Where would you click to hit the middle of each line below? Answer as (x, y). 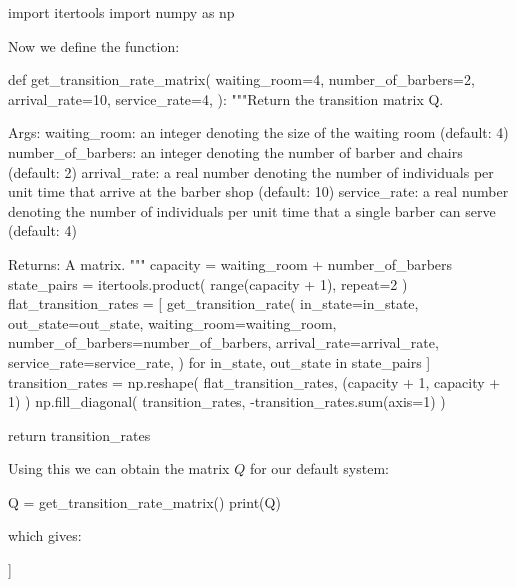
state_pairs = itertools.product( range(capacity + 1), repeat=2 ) (208, 283)
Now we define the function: (94, 45)
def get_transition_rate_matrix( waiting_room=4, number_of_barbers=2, (241, 79)
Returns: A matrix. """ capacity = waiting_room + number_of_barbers (230, 263)
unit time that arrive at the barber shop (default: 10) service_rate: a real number (258, 191)
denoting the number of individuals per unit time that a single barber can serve (252, 210)
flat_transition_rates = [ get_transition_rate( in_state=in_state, (213, 303)
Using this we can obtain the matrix (119, 468)
